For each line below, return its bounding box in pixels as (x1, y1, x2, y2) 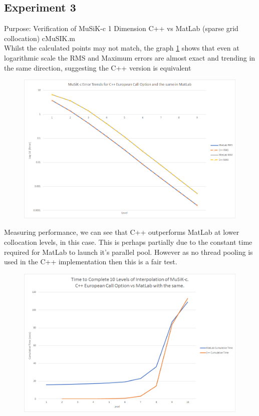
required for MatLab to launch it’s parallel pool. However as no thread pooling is (4, 246, 253, 257)
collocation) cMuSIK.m (4, 33, 75, 43)
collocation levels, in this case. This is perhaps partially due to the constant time (4, 236, 252, 247)
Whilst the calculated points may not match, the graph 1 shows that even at (4, 43, 239, 53)
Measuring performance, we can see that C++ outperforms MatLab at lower (4, 227, 239, 237)
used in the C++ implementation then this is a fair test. (4, 256, 177, 267)
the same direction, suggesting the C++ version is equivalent (4, 62, 191, 73)
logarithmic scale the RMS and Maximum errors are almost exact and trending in (4, 52, 255, 63)
